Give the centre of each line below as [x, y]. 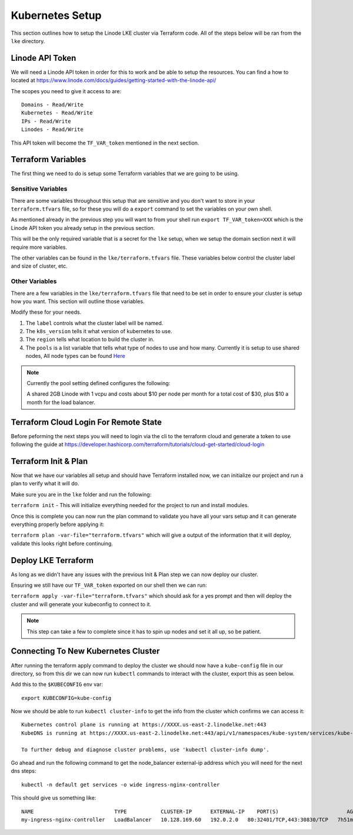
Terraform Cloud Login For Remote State [86, 422]
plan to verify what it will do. [45, 484]
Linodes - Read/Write [52, 129]
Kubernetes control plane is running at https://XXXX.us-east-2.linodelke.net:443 [144, 725]
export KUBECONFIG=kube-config [66, 698]
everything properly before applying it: [58, 524]
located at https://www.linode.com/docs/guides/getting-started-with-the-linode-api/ [114, 80]
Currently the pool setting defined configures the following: [99, 383]
